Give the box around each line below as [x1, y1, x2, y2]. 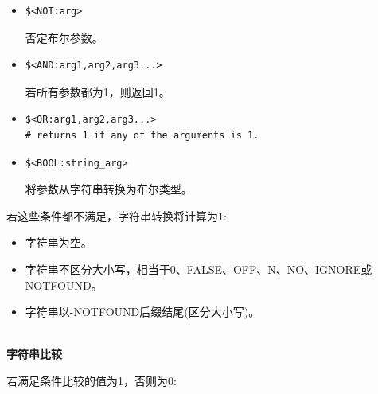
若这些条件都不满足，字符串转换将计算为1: [6, 207, 227, 224]
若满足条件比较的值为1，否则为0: [6, 372, 177, 388]
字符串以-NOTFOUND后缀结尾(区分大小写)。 [25, 303, 260, 320]
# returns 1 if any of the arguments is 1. [25, 129, 259, 141]
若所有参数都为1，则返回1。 [25, 83, 170, 99]
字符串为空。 [25, 234, 92, 251]
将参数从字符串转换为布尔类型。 [25, 181, 193, 197]
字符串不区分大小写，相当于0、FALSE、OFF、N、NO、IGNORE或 [25, 260, 372, 277]
